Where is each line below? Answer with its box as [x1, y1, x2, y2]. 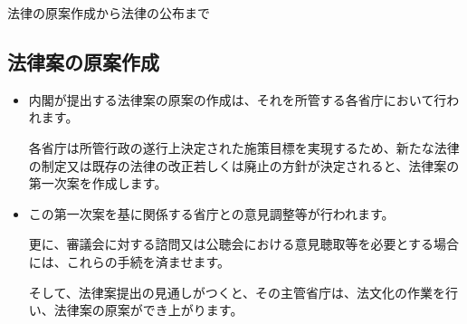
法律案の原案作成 [7, 47, 159, 75]
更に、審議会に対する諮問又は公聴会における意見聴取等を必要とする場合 [28, 234, 459, 253]
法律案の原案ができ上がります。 [53, 300, 243, 319]
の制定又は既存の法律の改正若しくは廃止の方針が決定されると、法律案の [28, 156, 460, 175]
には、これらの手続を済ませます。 [28, 252, 230, 271]
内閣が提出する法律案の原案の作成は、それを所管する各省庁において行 [28, 90, 447, 109]
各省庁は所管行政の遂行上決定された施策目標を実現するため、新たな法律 [28, 138, 460, 157]
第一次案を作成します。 [28, 174, 167, 193]
